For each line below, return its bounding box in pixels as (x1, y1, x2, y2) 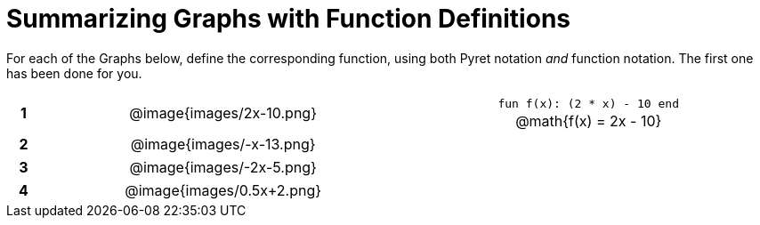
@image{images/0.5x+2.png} (125, 181, 322, 199)
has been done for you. (6, 65, 142, 81)
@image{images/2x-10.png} (129, 104, 317, 123)
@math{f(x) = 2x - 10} (515, 111, 662, 130)
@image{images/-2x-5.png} (129, 157, 317, 176)
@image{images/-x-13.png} (130, 134, 316, 153)
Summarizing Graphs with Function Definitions (6, 4, 570, 34)
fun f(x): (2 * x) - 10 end (497, 96, 679, 110)
